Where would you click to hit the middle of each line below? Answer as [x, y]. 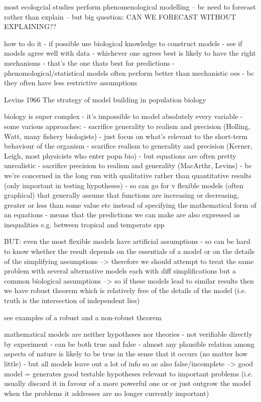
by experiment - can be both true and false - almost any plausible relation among [129, 344]
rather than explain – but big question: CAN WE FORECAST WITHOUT [120, 16]
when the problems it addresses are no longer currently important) [107, 393]
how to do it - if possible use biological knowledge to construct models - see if [123, 43]
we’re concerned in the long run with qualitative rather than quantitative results [128, 175]
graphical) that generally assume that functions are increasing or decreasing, [122, 195]
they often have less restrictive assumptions [71, 83]
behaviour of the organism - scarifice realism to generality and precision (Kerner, [128, 146]
